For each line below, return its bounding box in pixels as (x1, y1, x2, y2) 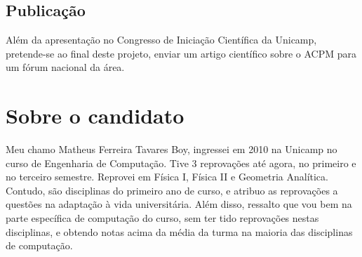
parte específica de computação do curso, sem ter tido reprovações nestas (6, 211, 319, 225)
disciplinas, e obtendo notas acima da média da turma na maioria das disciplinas (6, 224, 353, 239)
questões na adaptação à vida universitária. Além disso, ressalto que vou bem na (6, 197, 352, 211)
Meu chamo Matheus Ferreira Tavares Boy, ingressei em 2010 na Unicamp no (6, 142, 337, 157)
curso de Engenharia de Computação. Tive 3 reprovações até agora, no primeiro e (6, 155, 356, 170)
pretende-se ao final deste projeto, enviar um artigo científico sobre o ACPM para (6, 46, 356, 60)
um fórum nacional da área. (6, 60, 125, 74)
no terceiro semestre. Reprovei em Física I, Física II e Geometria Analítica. (6, 169, 328, 184)
